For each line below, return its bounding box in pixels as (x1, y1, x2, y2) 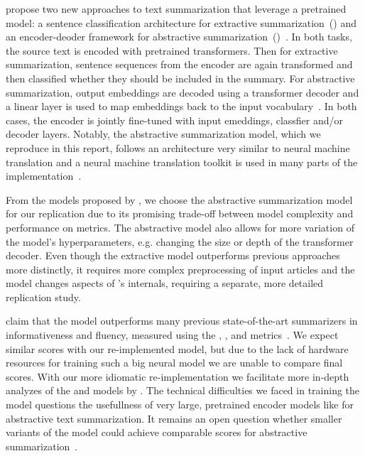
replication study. (6, 289, 81, 304)
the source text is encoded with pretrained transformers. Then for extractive (6, 43, 338, 58)
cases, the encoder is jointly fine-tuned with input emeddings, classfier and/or (6, 112, 344, 127)
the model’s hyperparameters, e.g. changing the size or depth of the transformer (6, 234, 354, 249)
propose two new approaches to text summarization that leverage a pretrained (6, 1, 347, 16)
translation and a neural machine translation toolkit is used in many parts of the (6, 154, 358, 169)
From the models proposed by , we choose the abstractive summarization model (6, 192, 353, 207)
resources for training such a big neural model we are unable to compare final (6, 355, 343, 370)
